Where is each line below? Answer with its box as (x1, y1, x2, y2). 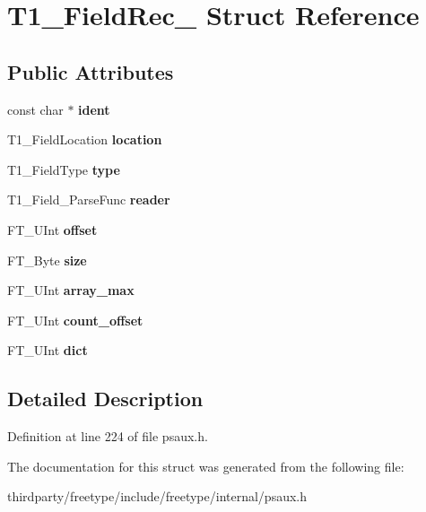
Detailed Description (7, 385, 204, 412)
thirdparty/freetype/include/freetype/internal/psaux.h (7, 487, 308, 506)
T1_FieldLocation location (7, 130, 162, 149)
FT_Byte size (7, 250, 87, 269)
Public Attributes (7, 57, 174, 85)
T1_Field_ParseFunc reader (7, 190, 170, 209)
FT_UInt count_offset (7, 310, 143, 329)
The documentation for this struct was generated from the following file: (7, 456, 404, 475)
